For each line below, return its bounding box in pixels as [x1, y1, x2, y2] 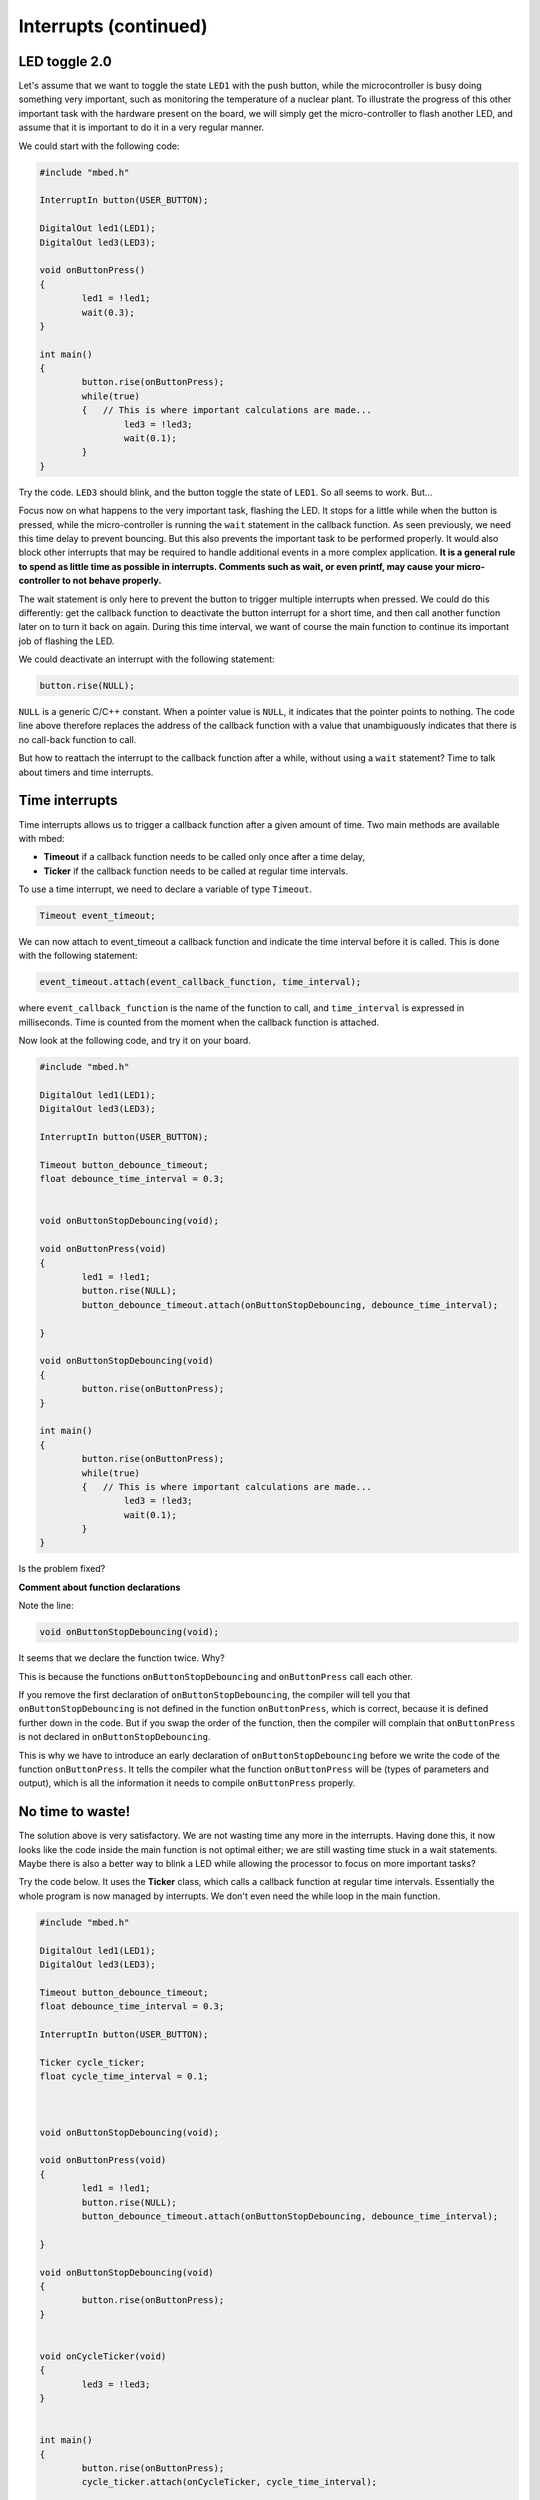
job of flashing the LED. [18, 635, 115, 647]
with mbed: [18, 832, 65, 844]
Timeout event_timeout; [39, 910, 157, 922]
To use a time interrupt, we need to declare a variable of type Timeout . [18, 883, 313, 895]
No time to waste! [18, 1803, 131, 1820]
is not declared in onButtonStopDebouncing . [18, 1731, 211, 1743]
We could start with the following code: [18, 140, 180, 152]
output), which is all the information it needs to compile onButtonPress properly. [18, 1777, 356, 1789]
